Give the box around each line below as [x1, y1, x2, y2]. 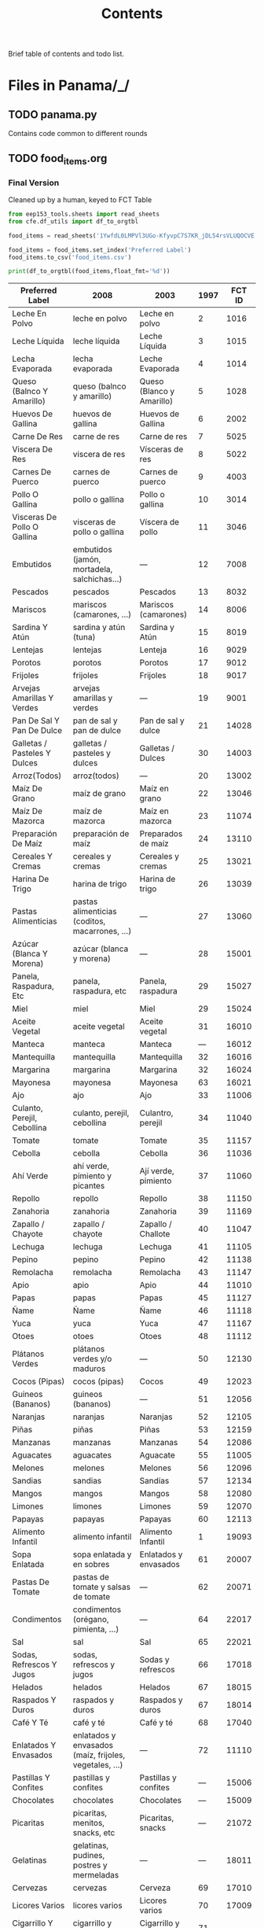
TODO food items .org [8, 151, 108, 167]
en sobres [72, 1559, 110, 1570]
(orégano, [72, 1614, 109, 1625]
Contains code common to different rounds [8, 129, 148, 138]
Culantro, [139, 1108, 174, 1119]
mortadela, [72, 564, 113, 575]
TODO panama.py [8, 108, 97, 121]
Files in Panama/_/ [8, 76, 130, 94]
